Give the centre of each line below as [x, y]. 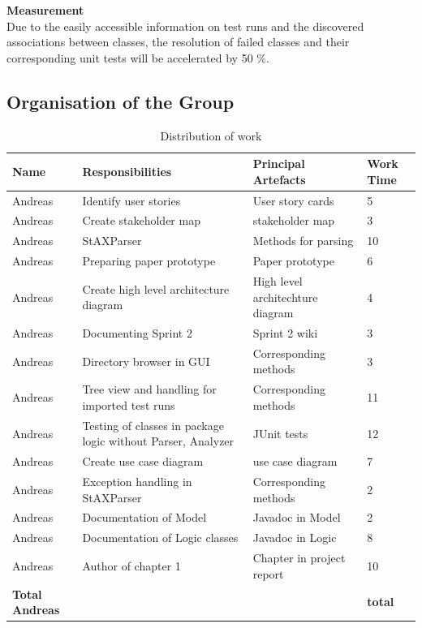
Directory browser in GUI [146, 361]
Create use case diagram [143, 461]
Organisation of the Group [121, 101]
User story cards [293, 200]
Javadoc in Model [297, 517]
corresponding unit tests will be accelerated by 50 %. [138, 57]
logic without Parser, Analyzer [158, 441]
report [268, 573]
